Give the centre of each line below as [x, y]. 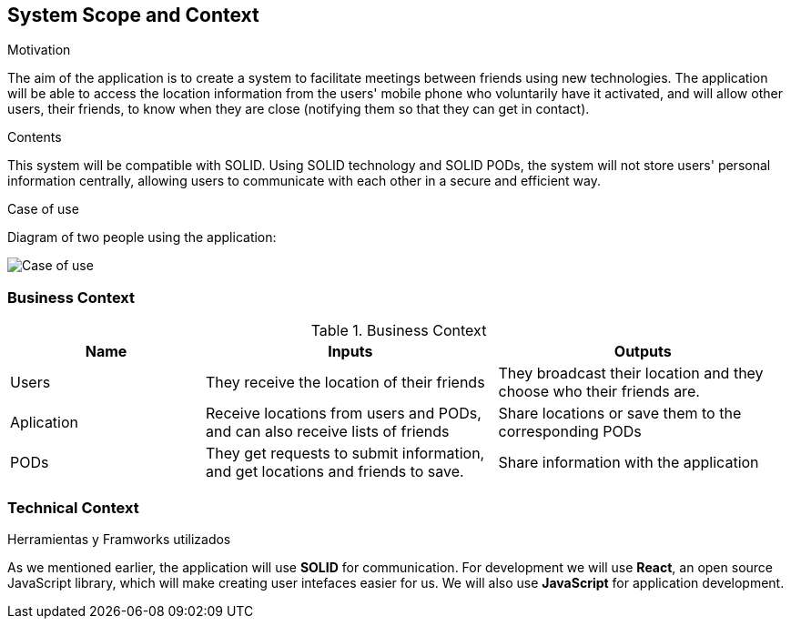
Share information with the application [629, 463]
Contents [35, 137]
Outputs [643, 352]
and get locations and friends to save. [335, 472]
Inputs [350, 352]
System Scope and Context [133, 15]
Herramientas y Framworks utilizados [119, 539]
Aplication [45, 423]
